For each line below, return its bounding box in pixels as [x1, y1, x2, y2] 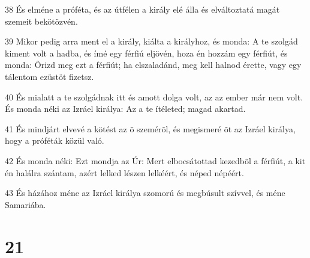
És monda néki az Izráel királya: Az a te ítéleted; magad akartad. [5, 102, 246, 115]
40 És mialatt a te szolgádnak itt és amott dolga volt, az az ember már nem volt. [5, 90, 303, 103]
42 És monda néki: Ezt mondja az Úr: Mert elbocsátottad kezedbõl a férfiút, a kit [5, 154, 306, 167]
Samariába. [5, 198, 46, 210]
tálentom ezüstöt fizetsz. [5, 70, 94, 82]
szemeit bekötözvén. [5, 14, 78, 27]
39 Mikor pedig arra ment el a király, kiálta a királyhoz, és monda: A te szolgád [5, 35, 298, 48]
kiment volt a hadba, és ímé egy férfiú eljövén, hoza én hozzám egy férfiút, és [5, 46, 288, 59]
